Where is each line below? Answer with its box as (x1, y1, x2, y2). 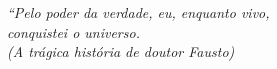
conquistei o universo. (7, 21, 140, 42)
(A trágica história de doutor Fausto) (7, 41, 235, 62)
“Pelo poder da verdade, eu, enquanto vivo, (7, 2, 270, 22)
